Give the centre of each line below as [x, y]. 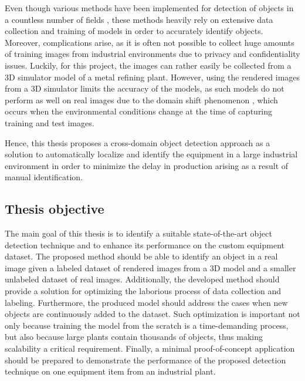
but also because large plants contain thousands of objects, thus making [134, 337]
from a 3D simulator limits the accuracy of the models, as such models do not [145, 88]
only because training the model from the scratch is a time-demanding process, [147, 325]
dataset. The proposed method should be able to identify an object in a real [141, 256]
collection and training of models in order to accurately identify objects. [134, 31]
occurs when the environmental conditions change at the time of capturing [139, 111]
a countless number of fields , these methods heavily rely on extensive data [139, 19]
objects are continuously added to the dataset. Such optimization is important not [152, 314]
